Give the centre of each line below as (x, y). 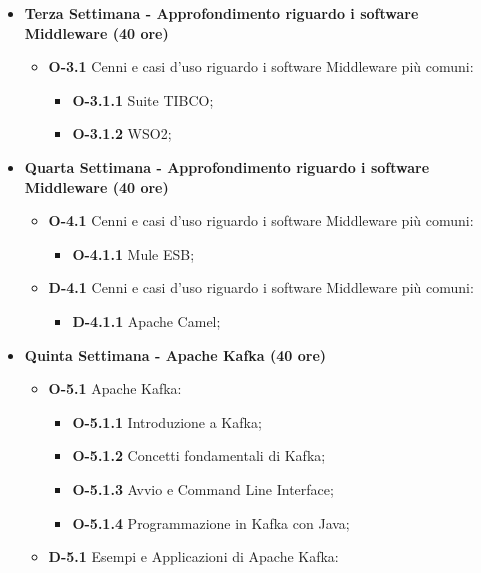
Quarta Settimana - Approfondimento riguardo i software (227, 166)
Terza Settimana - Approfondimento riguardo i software (221, 13)
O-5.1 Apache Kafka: (115, 388)
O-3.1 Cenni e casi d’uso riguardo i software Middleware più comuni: (261, 66)
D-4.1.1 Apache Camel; (146, 320)
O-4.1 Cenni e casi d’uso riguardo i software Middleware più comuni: (261, 220)
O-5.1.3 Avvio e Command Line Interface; (203, 488)
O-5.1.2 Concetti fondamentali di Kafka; (199, 455)
